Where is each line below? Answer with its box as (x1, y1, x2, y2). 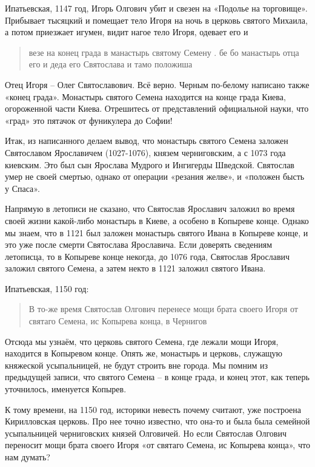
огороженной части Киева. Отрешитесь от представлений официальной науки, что (5, 102, 309, 115)
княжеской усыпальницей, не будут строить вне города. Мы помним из (5, 358, 268, 371)
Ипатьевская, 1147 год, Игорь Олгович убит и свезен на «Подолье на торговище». (5, 2, 308, 14)
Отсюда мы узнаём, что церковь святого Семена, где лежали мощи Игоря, (5, 335, 279, 347)
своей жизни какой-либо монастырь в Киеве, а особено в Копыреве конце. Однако (5, 214, 309, 227)
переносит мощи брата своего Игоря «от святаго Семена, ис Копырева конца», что (5, 438, 310, 451)
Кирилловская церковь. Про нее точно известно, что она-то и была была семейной (5, 415, 310, 428)
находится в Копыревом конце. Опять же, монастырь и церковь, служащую (5, 347, 283, 360)
